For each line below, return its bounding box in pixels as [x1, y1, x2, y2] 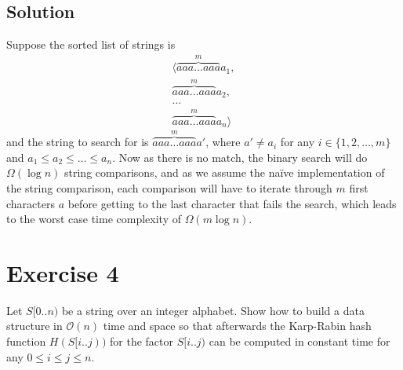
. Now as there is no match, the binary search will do [112, 148, 368, 165]
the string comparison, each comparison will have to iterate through [6, 179, 332, 196]
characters [6, 195, 55, 211]
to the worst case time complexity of [6, 211, 181, 227]
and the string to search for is [6, 134, 149, 150]
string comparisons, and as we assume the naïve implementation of [64, 164, 385, 181]
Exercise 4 [6, 256, 119, 288]
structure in [6, 317, 63, 334]
